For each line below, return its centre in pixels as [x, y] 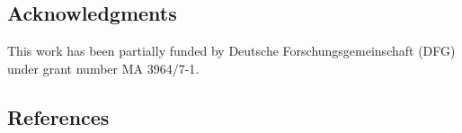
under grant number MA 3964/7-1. [103, 68]
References [58, 116]
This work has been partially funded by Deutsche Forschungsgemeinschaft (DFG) [231, 51]
